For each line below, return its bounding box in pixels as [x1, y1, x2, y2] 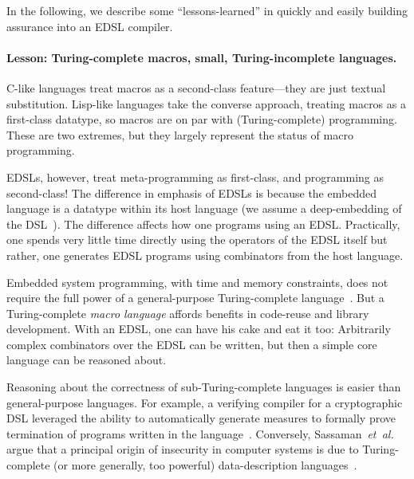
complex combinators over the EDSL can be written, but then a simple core [6, 336, 377, 352]
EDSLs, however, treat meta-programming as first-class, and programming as [6, 168, 384, 185]
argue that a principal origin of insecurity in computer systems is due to [6, 441, 359, 457]
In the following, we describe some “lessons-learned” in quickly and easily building [6, 2, 408, 18]
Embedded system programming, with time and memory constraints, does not [6, 273, 388, 290]
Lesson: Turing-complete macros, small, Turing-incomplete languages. [6, 49, 397, 65]
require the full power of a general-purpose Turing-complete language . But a [6, 289, 384, 306]
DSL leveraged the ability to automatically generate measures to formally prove [6, 410, 396, 426]
